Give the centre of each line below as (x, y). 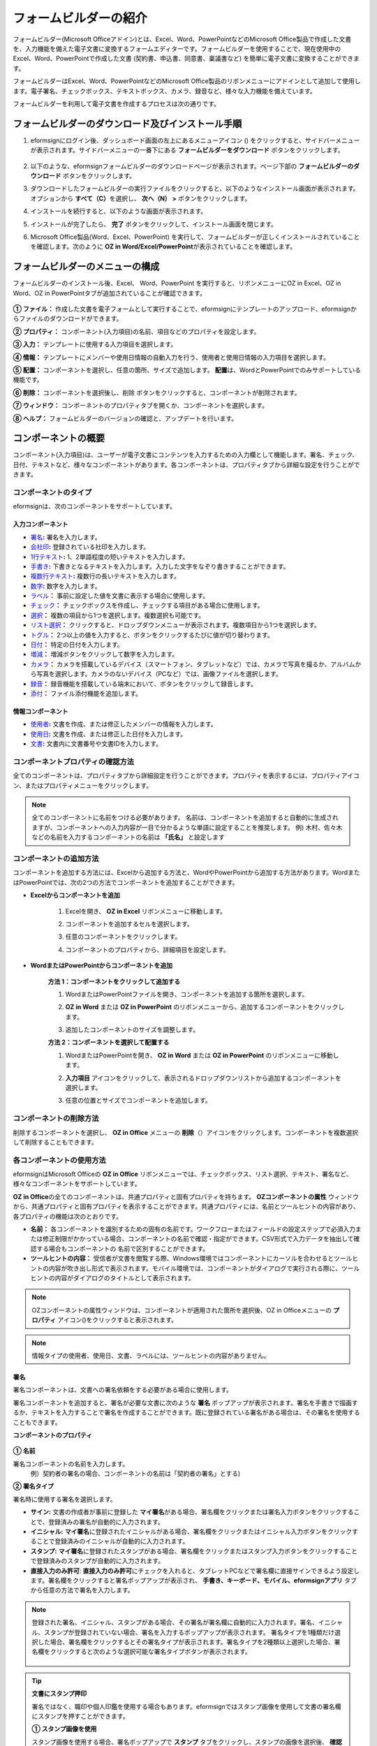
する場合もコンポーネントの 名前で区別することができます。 (123, 1248)
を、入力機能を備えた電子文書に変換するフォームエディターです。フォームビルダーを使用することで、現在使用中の (177, 48)
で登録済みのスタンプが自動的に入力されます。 (97, 1561)
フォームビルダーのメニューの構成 (86, 266)
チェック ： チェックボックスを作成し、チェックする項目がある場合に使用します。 (147, 606)
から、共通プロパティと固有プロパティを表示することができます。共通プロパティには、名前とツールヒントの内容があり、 (186, 1206)
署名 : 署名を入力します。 (66, 537)
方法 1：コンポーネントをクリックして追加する (114, 981)
